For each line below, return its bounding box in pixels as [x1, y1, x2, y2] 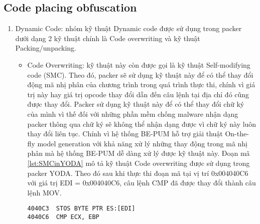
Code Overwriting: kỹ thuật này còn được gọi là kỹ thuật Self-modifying [27, 59, 250, 70]
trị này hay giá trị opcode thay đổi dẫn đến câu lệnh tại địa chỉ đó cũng [27, 89, 249, 99]
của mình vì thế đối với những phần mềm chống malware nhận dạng [27, 108, 238, 119]
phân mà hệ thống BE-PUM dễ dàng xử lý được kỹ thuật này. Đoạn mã [27, 148, 250, 158]
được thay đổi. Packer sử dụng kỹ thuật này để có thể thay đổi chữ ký [27, 99, 244, 109]
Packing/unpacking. [15, 43, 76, 53]
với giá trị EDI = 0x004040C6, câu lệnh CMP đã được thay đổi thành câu [27, 177, 256, 188]
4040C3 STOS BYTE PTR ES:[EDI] [27, 205, 136, 212]
